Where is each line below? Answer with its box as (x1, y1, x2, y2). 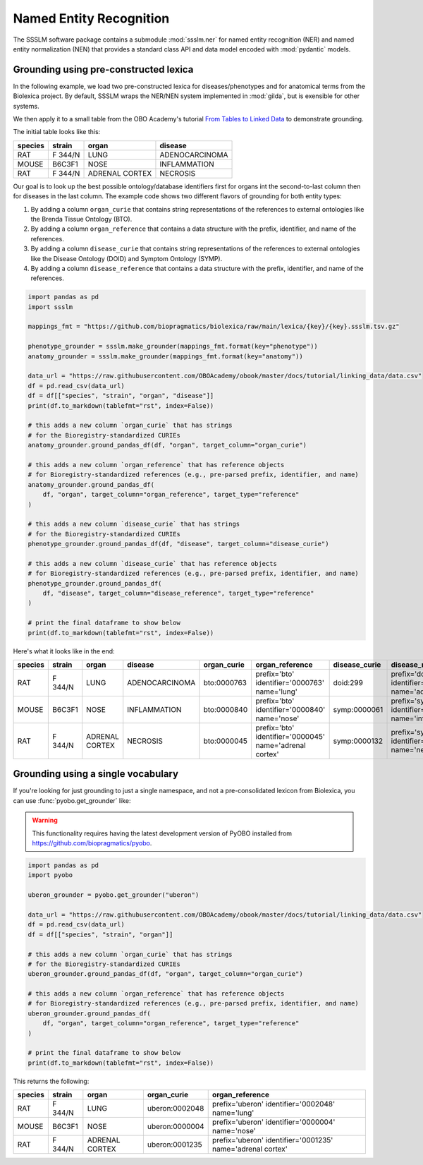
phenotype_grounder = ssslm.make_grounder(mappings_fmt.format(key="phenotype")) (27, 342, 319, 351)
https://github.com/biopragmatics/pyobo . (32, 839, 152, 847)
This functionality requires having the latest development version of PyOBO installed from (32, 829, 293, 838)
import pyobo (27, 871, 73, 879)
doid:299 (333, 677, 363, 687)
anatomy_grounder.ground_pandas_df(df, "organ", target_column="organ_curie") (27, 441, 307, 449)
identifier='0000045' (255, 731, 326, 741)
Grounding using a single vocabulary (13, 768, 179, 780)
